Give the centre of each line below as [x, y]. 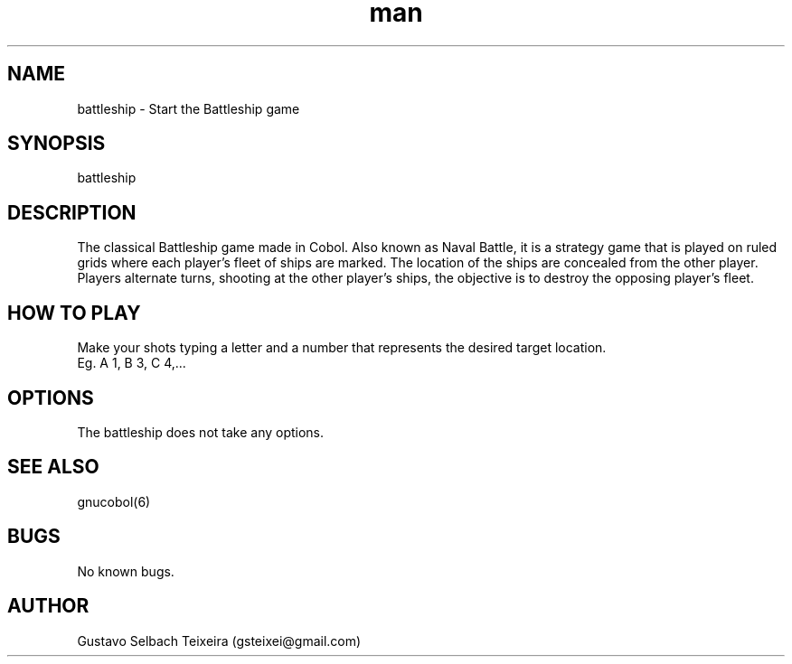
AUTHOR [48, 606]
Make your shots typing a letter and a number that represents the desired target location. [342, 348]
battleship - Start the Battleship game [189, 108]
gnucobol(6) [114, 501]
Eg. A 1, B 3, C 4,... [132, 363]
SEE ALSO [53, 467]
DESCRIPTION [72, 212]
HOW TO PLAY [74, 313]
